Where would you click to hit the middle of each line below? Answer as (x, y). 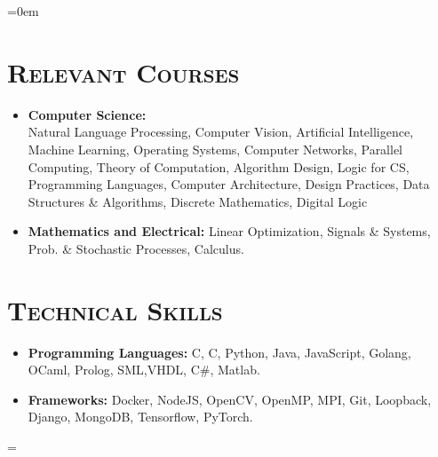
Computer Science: (87, 114)
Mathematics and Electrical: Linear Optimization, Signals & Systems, (229, 231)
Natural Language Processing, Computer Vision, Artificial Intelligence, (221, 132)
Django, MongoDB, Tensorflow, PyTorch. (140, 417)
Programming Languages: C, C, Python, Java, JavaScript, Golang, (219, 352)
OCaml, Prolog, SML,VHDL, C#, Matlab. (144, 370)
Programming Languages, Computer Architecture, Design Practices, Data (229, 184)
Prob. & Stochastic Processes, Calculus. (136, 248)
